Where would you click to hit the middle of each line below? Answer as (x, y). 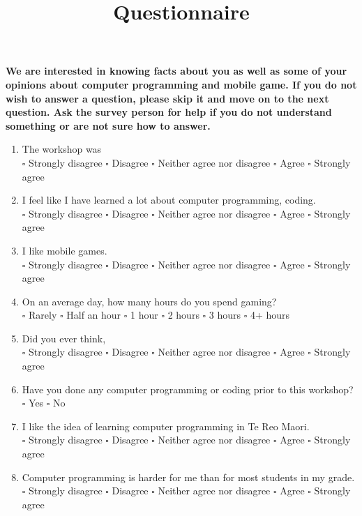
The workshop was (62, 149)
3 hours (225, 315)
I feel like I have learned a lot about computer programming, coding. (169, 200)
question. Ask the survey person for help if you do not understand (169, 112)
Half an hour (94, 315)
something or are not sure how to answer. (108, 125)
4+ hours (270, 315)
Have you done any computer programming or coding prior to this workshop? (188, 389)
